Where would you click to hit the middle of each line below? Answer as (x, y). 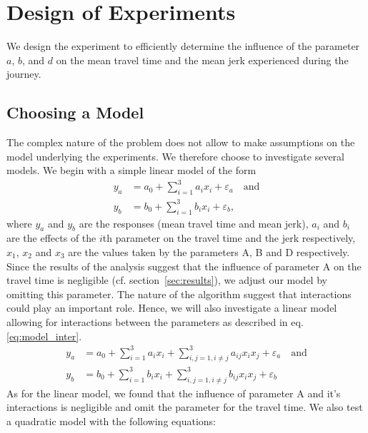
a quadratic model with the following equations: (111, 421)
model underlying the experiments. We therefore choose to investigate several (175, 156)
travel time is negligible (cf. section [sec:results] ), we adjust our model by (167, 280)
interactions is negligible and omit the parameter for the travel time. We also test (185, 407)
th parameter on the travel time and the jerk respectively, (229, 238)
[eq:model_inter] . (44, 336)
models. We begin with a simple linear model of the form (131, 170)
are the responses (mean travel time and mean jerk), (194, 223)
